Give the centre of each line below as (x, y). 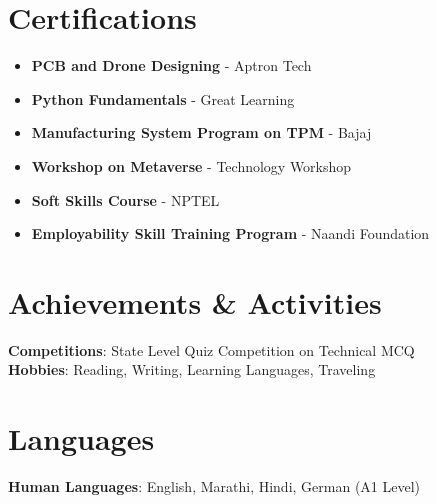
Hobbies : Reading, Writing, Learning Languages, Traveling (192, 369)
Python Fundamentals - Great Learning (163, 98)
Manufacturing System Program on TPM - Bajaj (201, 132)
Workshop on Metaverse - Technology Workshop (191, 165)
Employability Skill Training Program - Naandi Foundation (230, 233)
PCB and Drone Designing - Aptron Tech (171, 65)
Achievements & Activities (195, 301)
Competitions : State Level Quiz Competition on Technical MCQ (211, 349)
